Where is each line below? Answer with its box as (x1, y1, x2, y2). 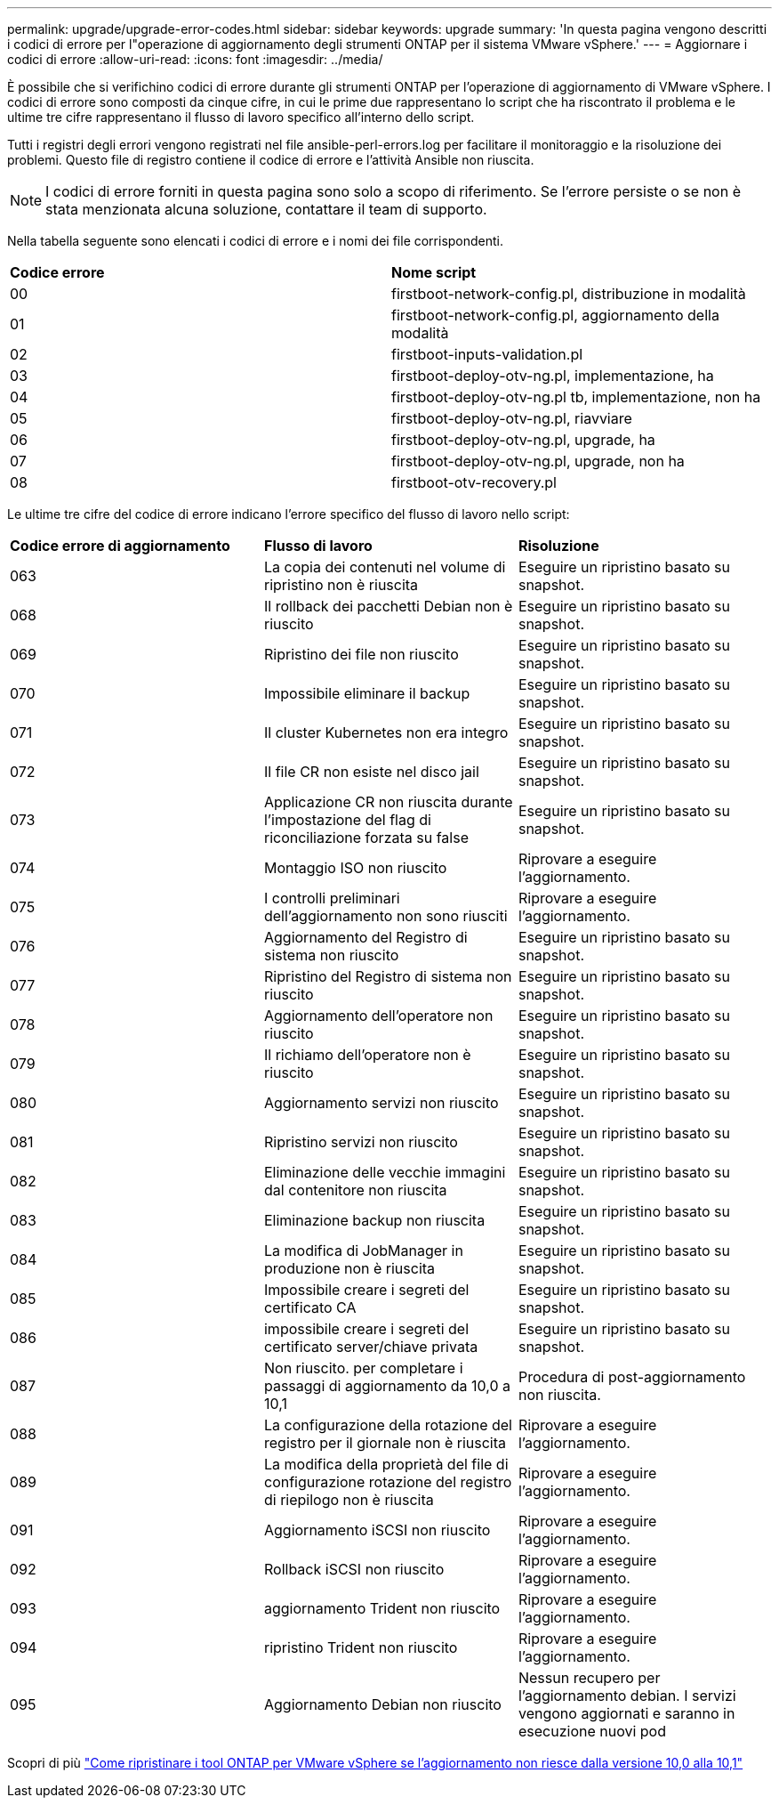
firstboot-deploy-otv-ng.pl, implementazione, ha (391, 367, 714, 384)
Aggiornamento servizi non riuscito (263, 1094, 499, 1112)
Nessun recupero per (518, 1669, 661, 1687)
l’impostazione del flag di (263, 811, 431, 829)
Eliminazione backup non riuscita (263, 1211, 486, 1229)
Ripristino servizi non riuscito (263, 1133, 458, 1151)
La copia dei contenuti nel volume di (263, 558, 506, 576)
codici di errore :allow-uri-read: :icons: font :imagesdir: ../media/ (7, 52, 383, 67)
